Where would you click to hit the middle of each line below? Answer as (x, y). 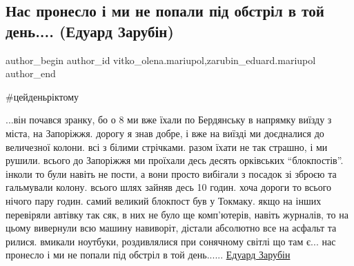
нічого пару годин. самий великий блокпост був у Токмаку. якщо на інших (164, 200)
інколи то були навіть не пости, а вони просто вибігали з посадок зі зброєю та (171, 173)
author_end (31, 73)
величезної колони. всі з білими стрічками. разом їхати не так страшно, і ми (167, 146)
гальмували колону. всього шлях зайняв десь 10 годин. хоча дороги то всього (169, 187)
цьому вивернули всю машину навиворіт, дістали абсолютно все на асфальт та (171, 228)
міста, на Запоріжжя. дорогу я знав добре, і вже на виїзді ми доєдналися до (165, 133)
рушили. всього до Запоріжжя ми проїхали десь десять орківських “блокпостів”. (175, 160)
